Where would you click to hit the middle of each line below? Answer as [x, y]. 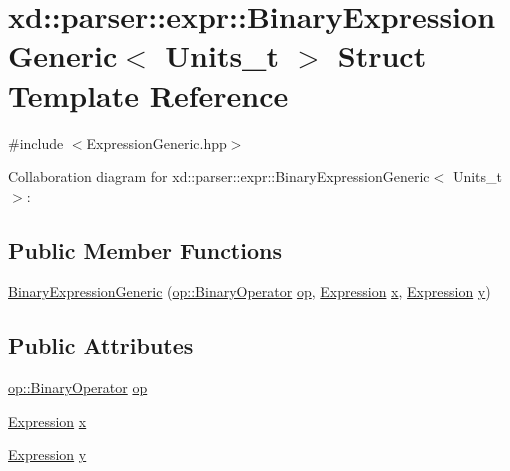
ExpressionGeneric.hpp [156, 142]
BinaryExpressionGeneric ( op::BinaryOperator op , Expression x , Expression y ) [249, 291]
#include [36, 142]
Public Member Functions [145, 249]
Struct [382, 55]
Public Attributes [101, 345]
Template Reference [148, 94]
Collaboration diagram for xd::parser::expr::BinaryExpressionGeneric [219, 176]
